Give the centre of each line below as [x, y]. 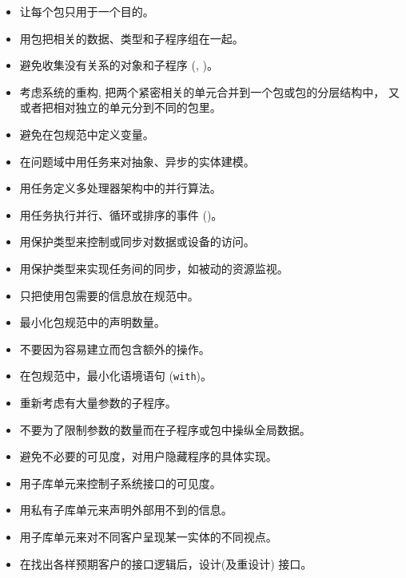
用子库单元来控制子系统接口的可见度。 [120, 483]
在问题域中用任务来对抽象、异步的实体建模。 [137, 161]
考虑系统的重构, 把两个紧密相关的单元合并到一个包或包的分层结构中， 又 [210, 91]
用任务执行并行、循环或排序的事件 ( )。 [121, 214]
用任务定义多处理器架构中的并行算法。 [120, 188]
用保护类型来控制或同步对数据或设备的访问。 [137, 241]
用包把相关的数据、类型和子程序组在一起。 [131, 38]
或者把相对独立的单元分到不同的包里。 [120, 107]
